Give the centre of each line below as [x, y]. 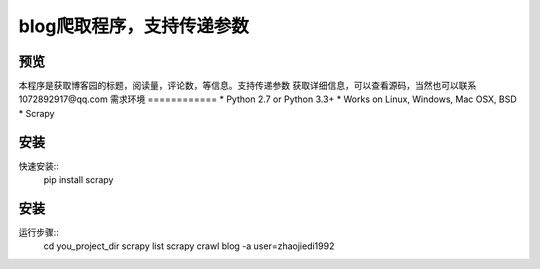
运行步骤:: [39, 232]
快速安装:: [39, 166]
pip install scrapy [78, 180]
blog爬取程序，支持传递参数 [134, 26]
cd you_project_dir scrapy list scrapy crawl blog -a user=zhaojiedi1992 [189, 246]
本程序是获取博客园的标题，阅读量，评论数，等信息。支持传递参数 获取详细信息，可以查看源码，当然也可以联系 [247, 86]
